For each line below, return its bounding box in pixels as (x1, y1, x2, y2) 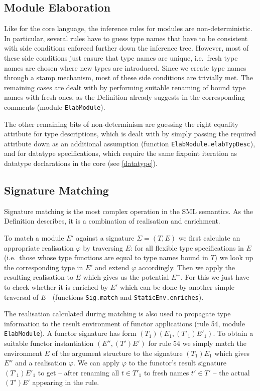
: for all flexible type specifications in (131, 242, 244, 253)
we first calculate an (178, 233, 240, 243)
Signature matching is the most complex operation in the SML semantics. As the (4, 206, 253, 216)
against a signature (76, 233, 135, 243)
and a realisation (15, 357, 67, 368)
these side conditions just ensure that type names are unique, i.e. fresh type (4, 52, 238, 63)
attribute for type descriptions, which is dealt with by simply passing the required (4, 128, 256, 139)
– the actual (213, 367, 250, 377)
